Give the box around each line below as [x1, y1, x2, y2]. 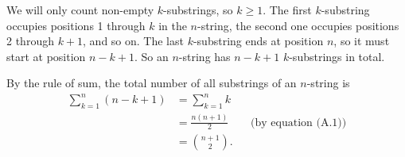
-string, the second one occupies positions [197, 17, 399, 33]
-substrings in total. [289, 48, 385, 64]
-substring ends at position [193, 33, 324, 49]
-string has [178, 48, 231, 64]
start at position [6, 48, 86, 64]
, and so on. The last [83, 33, 184, 49]
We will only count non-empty [6, 2, 154, 17]
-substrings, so [163, 2, 233, 17]
